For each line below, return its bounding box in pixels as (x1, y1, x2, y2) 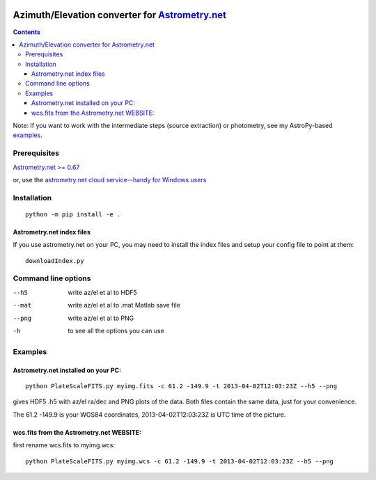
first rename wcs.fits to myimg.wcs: (13, 441, 116, 449)
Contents (13, 28, 41, 36)
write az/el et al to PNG (68, 314, 134, 322)
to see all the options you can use (68, 327, 165, 335)
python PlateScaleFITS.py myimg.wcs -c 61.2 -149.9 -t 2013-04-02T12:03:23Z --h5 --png (25, 457, 334, 465)
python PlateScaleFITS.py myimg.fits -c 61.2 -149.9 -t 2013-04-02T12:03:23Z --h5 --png (25, 382, 338, 390)
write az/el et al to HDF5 (68, 288, 137, 296)
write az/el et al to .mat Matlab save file (68, 301, 180, 310)
